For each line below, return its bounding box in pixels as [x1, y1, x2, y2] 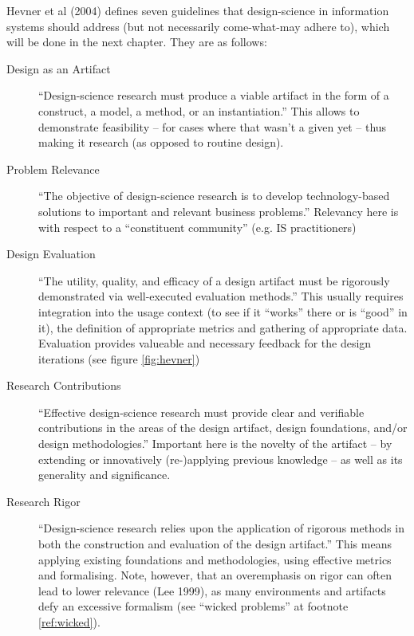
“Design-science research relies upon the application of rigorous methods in [38, 520, 404, 536]
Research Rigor [6, 493, 81, 509]
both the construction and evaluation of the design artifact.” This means [38, 536, 392, 552]
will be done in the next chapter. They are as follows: [6, 33, 267, 50]
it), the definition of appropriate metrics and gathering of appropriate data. [38, 319, 408, 336]
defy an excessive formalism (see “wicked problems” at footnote [38, 598, 349, 614]
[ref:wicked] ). [38, 614, 101, 630]
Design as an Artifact [6, 60, 111, 77]
